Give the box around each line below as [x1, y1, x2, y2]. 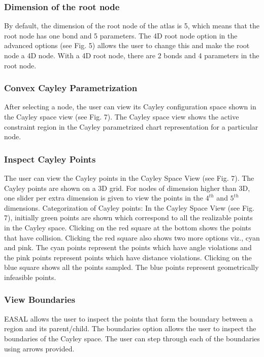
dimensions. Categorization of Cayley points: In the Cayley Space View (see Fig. [4, 202, 254, 213]
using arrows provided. [4, 343, 75, 353]
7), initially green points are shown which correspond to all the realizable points [4, 212, 253, 223]
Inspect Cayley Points [4, 152, 96, 165]
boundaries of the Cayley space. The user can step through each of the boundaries [4, 333, 260, 343]
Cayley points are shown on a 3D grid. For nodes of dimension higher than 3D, [4, 182, 250, 193]
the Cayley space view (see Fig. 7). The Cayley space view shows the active [4, 111, 239, 122]
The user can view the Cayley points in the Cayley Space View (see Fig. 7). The [4, 173, 254, 183]
